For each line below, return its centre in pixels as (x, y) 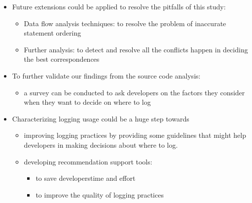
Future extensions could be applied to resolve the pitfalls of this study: (119, 6)
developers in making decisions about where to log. (101, 144)
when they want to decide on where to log (87, 102)
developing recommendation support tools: (88, 161)
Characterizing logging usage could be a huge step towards (101, 118)
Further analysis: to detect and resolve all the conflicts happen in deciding (136, 49)
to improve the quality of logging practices (100, 194)
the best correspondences (62, 59)
